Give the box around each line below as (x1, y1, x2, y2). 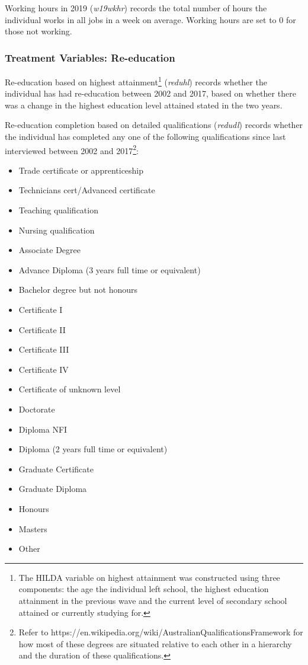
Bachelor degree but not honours (18, 283, 138, 296)
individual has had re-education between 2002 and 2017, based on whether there (5, 87, 296, 100)
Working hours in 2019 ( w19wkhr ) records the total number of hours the (5, 2, 267, 14)
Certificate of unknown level (18, 383, 121, 395)
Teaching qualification (18, 204, 98, 216)
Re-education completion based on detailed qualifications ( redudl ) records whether (5, 119, 303, 131)
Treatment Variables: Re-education (5, 50, 175, 65)
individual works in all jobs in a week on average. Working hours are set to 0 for (5, 13, 296, 25)
